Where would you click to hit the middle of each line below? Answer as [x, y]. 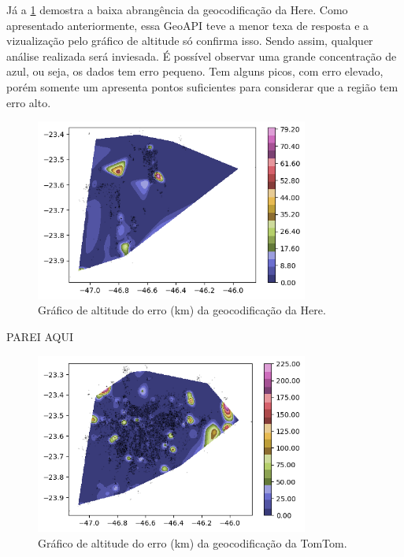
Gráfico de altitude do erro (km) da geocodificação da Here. [182, 310]
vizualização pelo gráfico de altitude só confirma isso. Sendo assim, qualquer [190, 41]
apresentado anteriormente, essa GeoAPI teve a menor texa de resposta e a [188, 25]
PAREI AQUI [40, 337]
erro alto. [29, 102]
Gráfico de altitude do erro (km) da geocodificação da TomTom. [193, 543]
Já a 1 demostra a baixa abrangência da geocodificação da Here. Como [177, 9]
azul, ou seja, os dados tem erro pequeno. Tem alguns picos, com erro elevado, [195, 71]
